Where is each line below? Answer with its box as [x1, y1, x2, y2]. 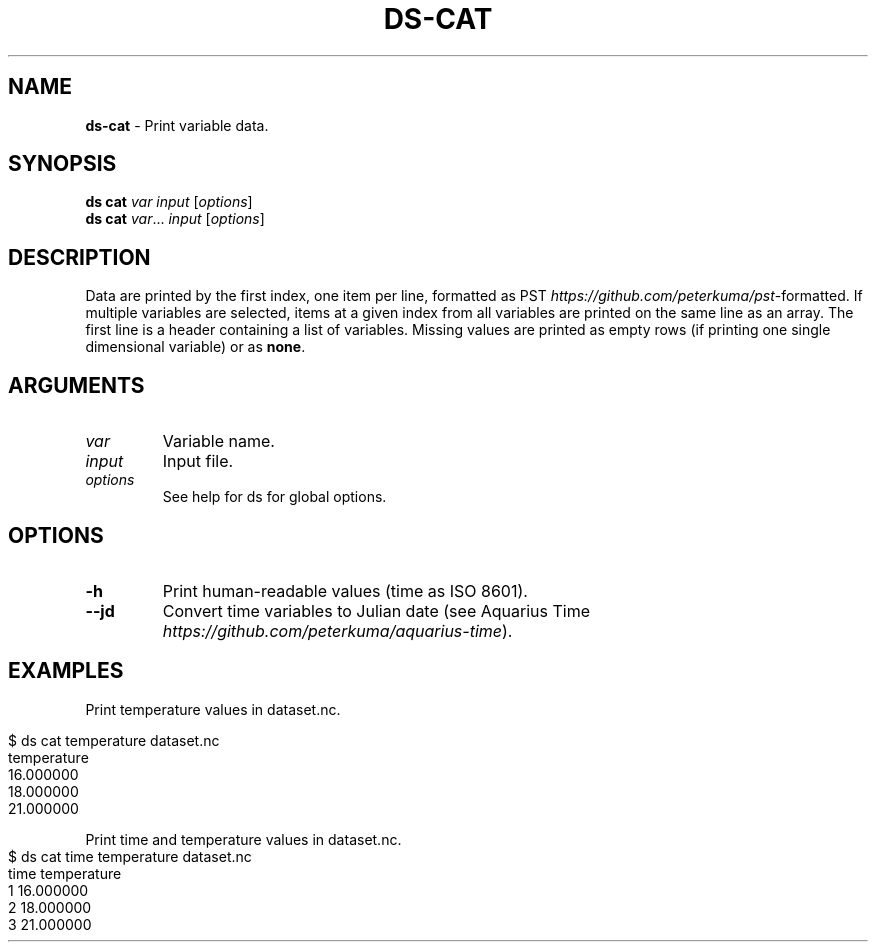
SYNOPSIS [8, 151, 117, 177]
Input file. [162, 451, 234, 472]
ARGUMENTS [8, 372, 145, 398]
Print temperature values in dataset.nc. [85, 700, 341, 718]
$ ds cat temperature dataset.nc [8, 731, 220, 749]
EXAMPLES [8, 658, 124, 684]
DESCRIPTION [8, 244, 151, 270]
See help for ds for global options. [162, 488, 387, 506]
